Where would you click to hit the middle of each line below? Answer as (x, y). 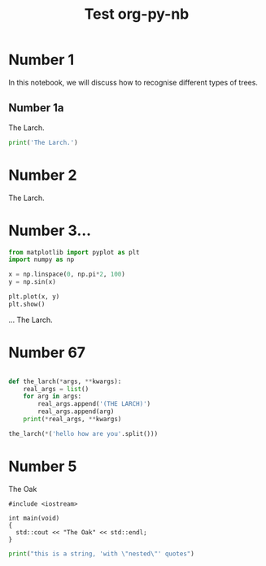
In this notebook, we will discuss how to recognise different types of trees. (133, 82)
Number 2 (43, 175)
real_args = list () (56, 389)
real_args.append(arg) (76, 411)
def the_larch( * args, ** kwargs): (65, 381)
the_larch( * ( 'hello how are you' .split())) (83, 433)
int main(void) (34, 518)
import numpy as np (41, 260)
